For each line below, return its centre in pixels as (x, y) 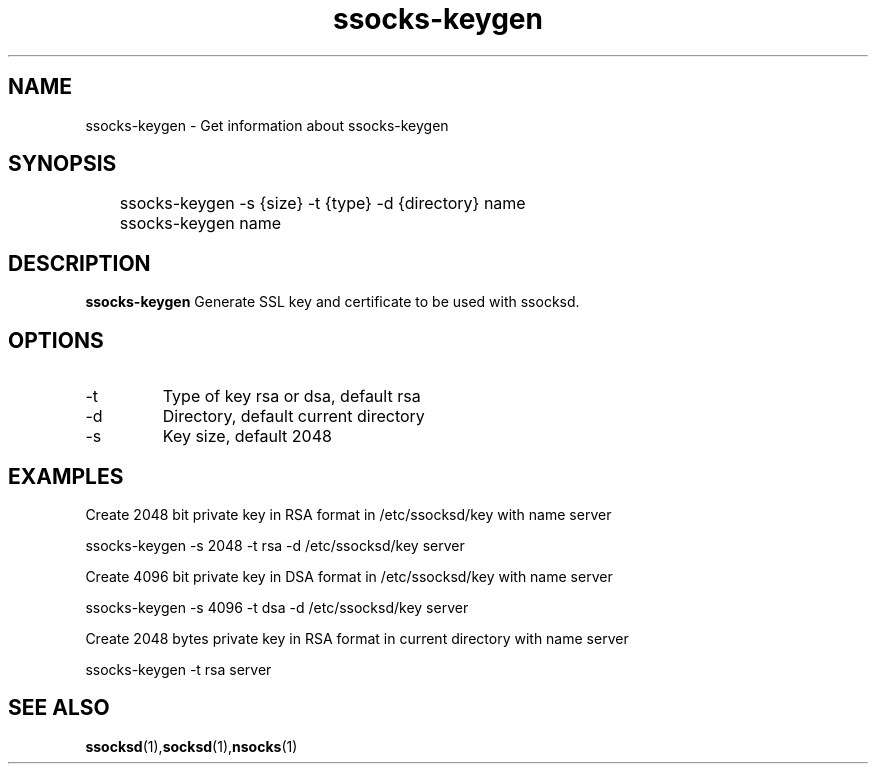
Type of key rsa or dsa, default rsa (291, 396)
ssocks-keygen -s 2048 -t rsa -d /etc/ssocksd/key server (275, 545)
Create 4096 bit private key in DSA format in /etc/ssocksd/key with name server (349, 576)
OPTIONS (56, 340)
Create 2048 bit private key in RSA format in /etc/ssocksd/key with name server (348, 514)
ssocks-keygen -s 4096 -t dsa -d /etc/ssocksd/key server (277, 607)
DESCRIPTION (79, 263)
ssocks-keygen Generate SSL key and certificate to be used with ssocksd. (332, 302)
